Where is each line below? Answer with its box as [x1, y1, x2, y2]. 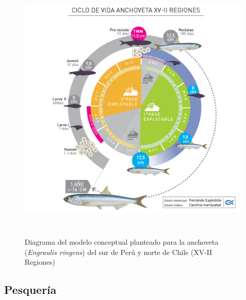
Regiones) [25, 256, 55, 267]
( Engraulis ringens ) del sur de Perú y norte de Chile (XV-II [25, 246, 212, 257]
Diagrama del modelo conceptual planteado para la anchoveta [25, 236, 218, 247]
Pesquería [4, 282, 57, 297]
